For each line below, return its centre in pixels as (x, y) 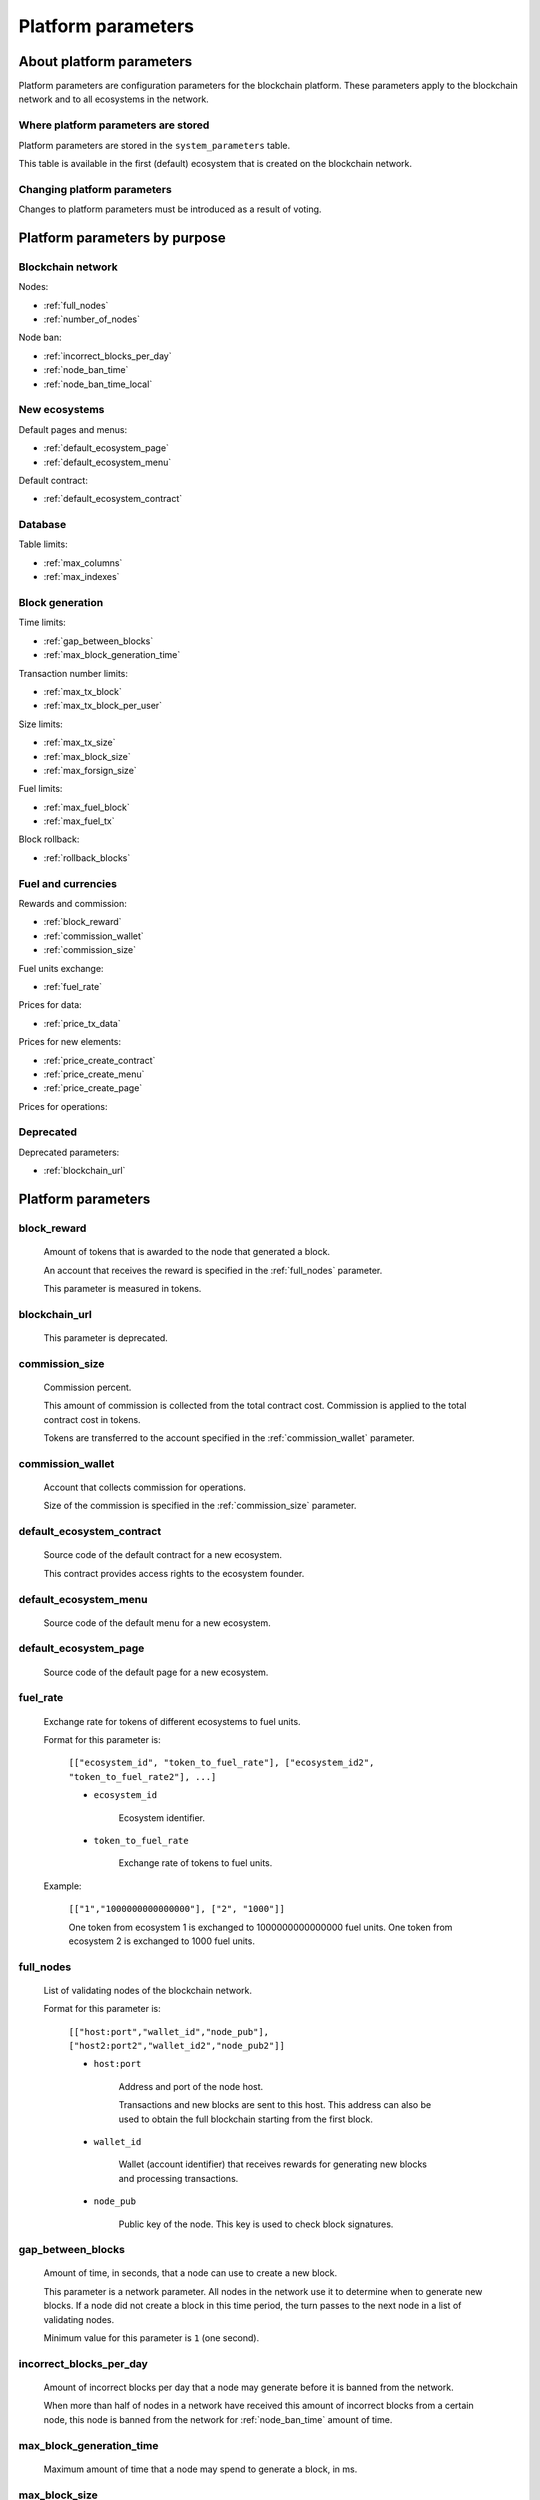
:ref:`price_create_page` (93, 1088)
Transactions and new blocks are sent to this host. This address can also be (275, 2105)
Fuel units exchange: (61, 968)
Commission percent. (87, 1387)
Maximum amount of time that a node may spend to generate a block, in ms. (200, 2469)
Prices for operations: (63, 1106)
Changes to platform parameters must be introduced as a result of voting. (170, 209)
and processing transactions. (178, 2178)
